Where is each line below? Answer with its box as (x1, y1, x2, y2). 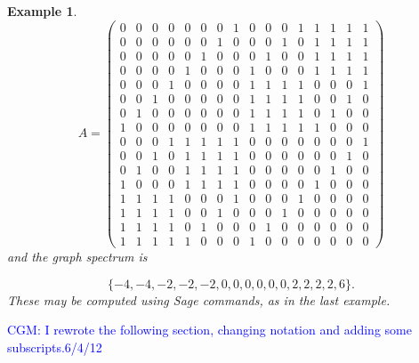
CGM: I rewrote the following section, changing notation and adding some (7, 320, 412, 339)
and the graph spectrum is (7, 247, 148, 266)
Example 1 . (7, 2, 77, 20)
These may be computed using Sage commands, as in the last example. (7, 290, 391, 309)
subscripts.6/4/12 (7, 337, 102, 356)
